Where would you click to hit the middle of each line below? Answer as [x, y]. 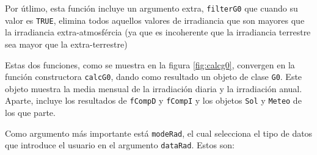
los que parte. [30, 112]
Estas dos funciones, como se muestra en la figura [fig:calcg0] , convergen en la [150, 64]
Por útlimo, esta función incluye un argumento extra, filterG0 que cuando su [151, 8]
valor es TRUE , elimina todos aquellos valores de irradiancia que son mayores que [155, 20]
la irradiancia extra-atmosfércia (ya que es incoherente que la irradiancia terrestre [158, 32]
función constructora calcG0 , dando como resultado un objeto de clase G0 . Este [154, 77]
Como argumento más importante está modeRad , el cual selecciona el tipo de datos [159, 133]
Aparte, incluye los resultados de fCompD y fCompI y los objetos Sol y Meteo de [153, 100]
